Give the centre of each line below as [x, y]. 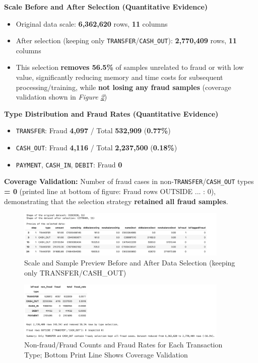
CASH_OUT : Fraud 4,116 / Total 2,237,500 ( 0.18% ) [96, 148]
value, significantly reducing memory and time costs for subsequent [119, 77]
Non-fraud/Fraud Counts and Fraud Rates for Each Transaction [123, 345]
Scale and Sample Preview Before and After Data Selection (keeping [130, 263]
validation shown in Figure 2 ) [61, 97]
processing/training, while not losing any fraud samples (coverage [123, 87]
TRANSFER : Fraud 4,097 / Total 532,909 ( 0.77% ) [93, 130]
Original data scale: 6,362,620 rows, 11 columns [92, 23]
